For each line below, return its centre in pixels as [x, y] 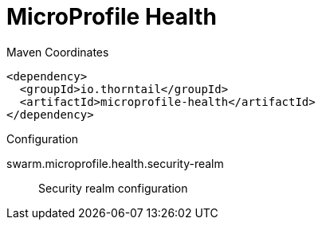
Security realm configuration [113, 188]
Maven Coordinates [58, 52]
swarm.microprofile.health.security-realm [115, 163]
